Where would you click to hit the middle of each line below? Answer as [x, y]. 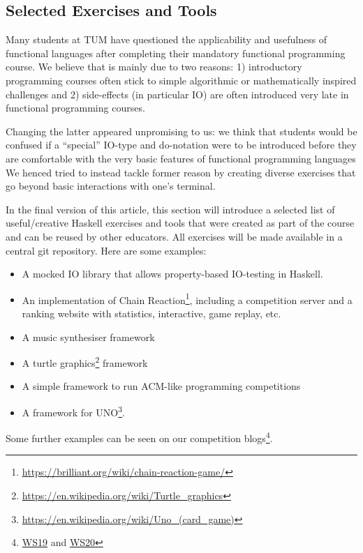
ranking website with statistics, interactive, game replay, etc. [151, 313]
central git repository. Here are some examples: [106, 250]
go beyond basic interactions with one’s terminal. [111, 186]
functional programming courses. [75, 108]
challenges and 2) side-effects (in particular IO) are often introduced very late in [177, 94]
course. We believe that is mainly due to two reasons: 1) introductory [154, 67]
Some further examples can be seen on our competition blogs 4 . [139, 437]
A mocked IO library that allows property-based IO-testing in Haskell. [172, 274]
